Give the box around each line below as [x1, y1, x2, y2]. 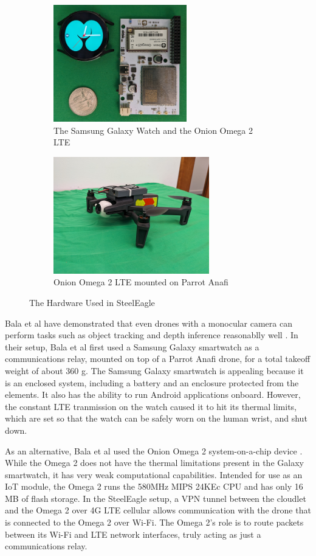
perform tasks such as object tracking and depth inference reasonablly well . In [5, 328, 298, 341]
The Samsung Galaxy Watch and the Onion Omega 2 [53, 123, 253, 136]
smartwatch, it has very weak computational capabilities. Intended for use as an [5, 468, 303, 481]
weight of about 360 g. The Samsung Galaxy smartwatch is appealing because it [5, 364, 304, 377]
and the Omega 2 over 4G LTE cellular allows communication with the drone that [5, 504, 311, 516]
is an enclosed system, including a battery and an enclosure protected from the [5, 376, 299, 389]
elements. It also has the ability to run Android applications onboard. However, [5, 388, 301, 401]
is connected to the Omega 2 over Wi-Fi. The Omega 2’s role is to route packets [5, 516, 304, 529]
